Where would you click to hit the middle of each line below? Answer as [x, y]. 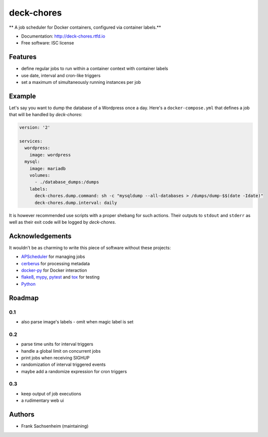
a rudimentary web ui [43, 400]
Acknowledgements [40, 236]
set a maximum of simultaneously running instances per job [81, 82]
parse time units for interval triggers [57, 344]
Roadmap [24, 298]
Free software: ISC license [48, 43]
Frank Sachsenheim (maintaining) [55, 426]
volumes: [40, 175]
